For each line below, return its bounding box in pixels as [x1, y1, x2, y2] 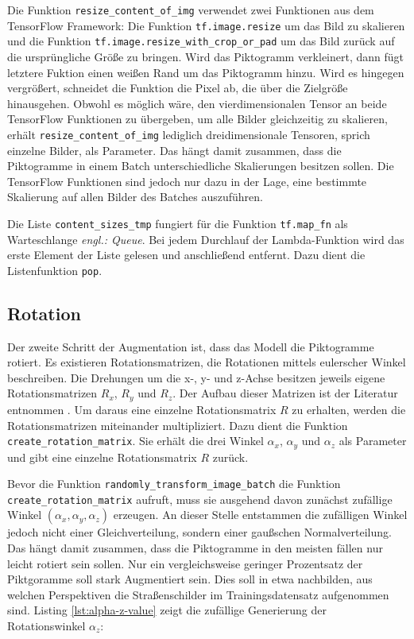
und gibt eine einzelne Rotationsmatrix [7, 448, 197, 465]
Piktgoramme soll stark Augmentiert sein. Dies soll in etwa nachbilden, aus [7, 571, 373, 587]
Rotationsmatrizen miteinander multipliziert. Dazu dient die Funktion [7, 416, 348, 433]
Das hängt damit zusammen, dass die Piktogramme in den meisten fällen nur [7, 540, 383, 556]
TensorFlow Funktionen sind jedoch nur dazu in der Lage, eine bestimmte [7, 172, 367, 189]
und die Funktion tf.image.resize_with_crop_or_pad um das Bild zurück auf [7, 33, 395, 49]
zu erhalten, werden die [292, 401, 406, 417]
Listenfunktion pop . [7, 261, 103, 278]
